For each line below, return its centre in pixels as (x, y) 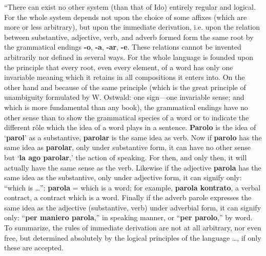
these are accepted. (34, 248)
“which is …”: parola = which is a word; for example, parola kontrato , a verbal (132, 187)
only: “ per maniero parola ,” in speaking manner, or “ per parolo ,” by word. (128, 217)
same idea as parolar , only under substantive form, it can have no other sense (128, 147)
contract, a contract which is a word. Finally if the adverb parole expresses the (128, 197)
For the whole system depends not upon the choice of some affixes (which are (126, 17)
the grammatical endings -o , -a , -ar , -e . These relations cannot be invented (123, 47)
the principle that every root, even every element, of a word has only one (119, 67)
